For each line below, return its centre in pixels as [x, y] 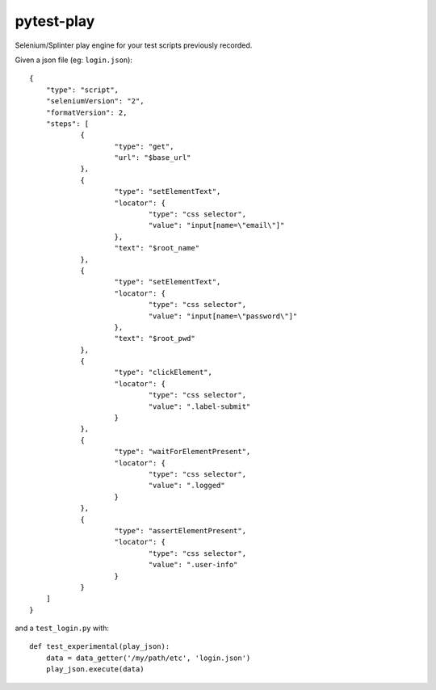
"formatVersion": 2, [86, 112]
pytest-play [55, 21]
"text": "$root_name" [157, 248]
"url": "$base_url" [153, 158]
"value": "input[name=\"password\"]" [223, 316]
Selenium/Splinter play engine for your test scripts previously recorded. [134, 45]
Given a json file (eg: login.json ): [74, 60]
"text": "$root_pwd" [155, 339]
